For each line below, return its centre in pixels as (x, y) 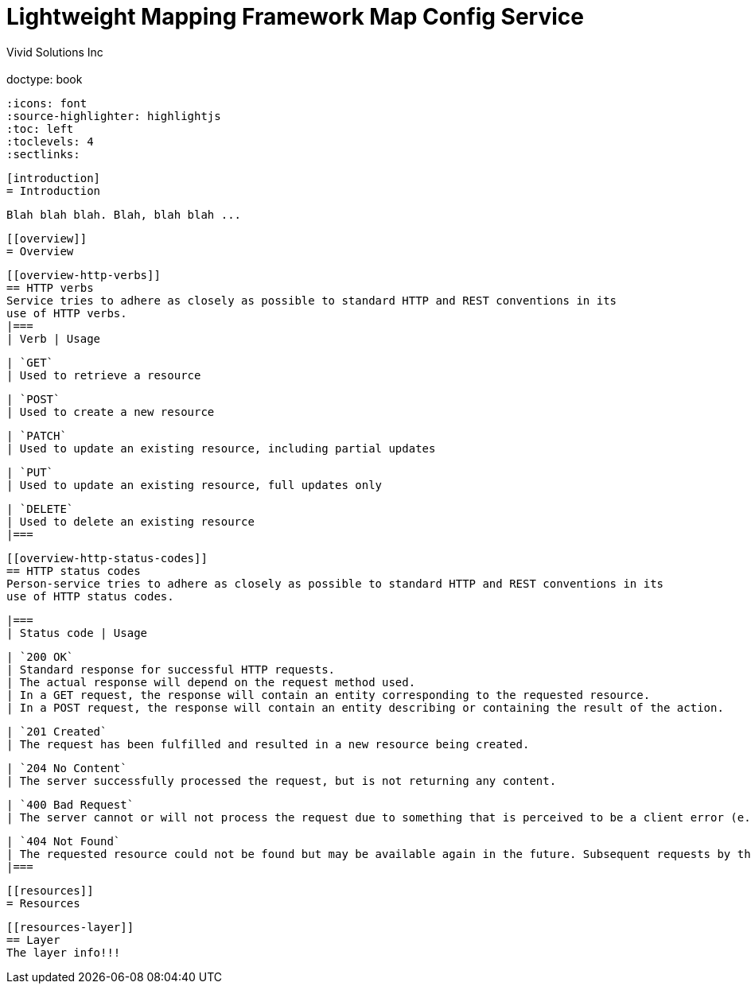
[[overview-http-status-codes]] (107, 558)
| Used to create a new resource (111, 412)
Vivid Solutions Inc (55, 52)
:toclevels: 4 (50, 141)
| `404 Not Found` (64, 841)
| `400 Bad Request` (70, 804)
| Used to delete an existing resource (130, 521)
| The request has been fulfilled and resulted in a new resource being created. (268, 744)
